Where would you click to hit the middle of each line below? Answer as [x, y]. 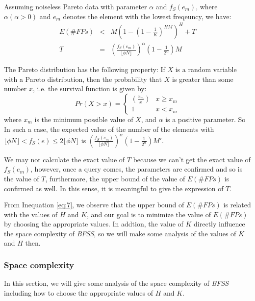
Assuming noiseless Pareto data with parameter [76, 6]
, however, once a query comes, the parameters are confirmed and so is [137, 169]
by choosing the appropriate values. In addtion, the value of [94, 224]
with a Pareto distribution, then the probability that [83, 79]
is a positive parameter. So [205, 119]
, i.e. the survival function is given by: [90, 88]
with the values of [31, 214]
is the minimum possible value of [84, 119]
